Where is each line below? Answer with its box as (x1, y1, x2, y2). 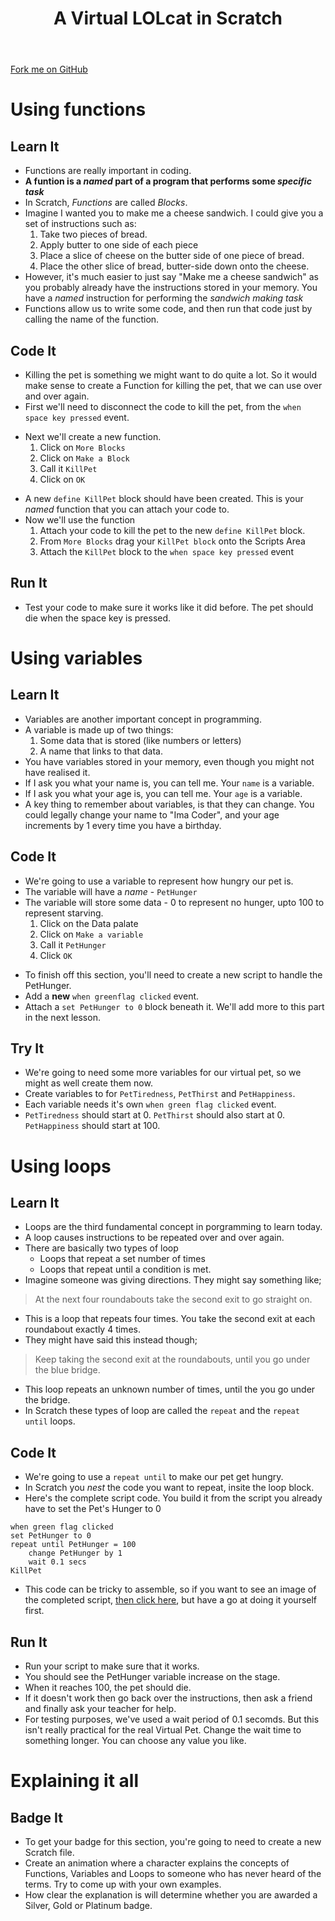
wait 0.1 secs (28, 1557, 87, 1567)
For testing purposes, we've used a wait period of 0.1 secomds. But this (24, 1713, 320, 1726)
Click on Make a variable (39, 928, 144, 940)
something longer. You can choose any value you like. (24, 1735, 247, 1747)
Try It (10, 1040, 45, 1057)
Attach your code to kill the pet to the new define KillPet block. (39, 525, 306, 536)
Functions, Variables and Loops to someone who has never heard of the (24, 1868, 322, 1880)
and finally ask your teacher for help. (24, 1703, 177, 1715)
